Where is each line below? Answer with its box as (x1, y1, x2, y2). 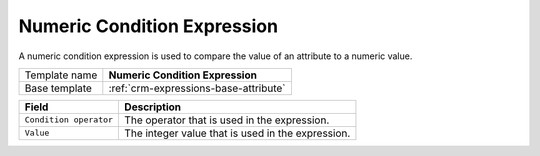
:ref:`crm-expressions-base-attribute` (108, 81, 286, 95)
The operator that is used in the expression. (124, 113, 330, 127)
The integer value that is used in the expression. (124, 126, 351, 140)
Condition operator (24, 115, 114, 125)
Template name (24, 68, 98, 82)
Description (124, 100, 182, 114)
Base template (24, 81, 92, 95)
